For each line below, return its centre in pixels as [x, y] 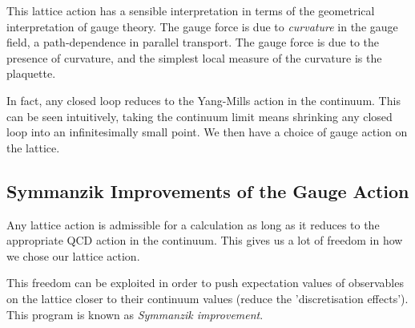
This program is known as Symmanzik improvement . [135, 314]
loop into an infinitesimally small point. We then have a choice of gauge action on [207, 132]
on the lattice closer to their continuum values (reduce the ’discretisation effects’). [207, 298]
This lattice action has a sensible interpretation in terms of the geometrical [191, 10]
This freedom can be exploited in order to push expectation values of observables [205, 283]
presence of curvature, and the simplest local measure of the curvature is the [194, 57]
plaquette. [31, 73]
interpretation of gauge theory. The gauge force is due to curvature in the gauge [202, 26]
